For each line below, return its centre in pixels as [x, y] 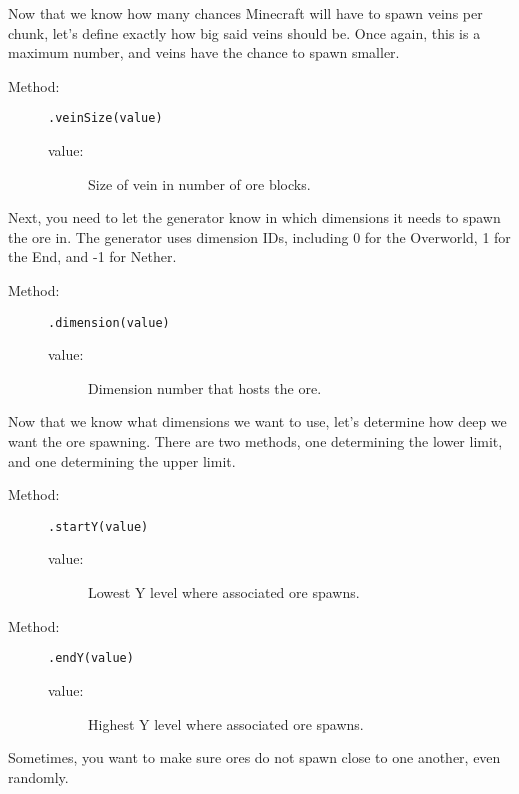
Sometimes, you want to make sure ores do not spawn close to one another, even [254, 757]
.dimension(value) [109, 322]
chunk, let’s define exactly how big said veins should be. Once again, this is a [244, 32]
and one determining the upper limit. [122, 460]
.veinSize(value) [105, 118]
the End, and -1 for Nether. [92, 256]
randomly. [38, 776]
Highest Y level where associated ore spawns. [226, 723]
